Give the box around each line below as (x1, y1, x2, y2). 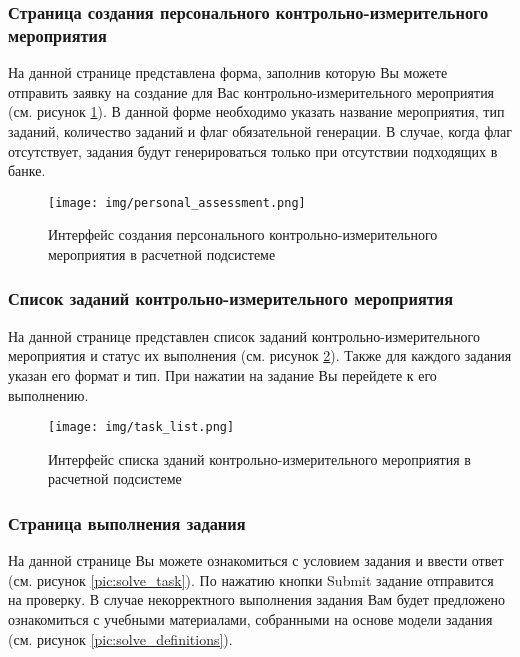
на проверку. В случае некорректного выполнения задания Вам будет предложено (8, 589, 506, 610)
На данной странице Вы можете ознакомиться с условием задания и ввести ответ (8, 550, 504, 571)
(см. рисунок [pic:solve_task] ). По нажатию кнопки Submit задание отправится (8, 569, 494, 590)
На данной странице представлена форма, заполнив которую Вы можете (8, 62, 448, 83)
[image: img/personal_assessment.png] (48, 195, 306, 210)
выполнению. (8, 384, 89, 405)
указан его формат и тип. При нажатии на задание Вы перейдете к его (8, 364, 437, 385)
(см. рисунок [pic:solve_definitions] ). (8, 628, 233, 649)
